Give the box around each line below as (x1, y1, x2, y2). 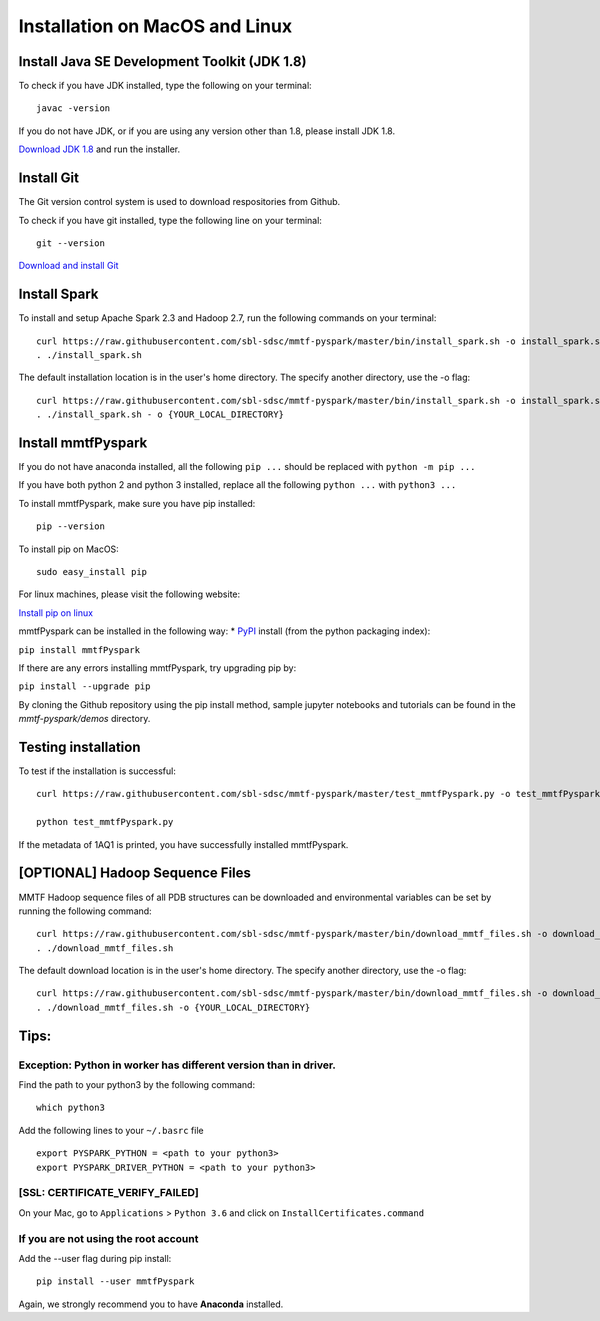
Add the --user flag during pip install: (18, 1252, 172, 1264)
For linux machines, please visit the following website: (18, 588, 241, 600)
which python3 (36, 1102, 105, 1114)
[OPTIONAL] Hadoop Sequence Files (18, 865, 252, 882)
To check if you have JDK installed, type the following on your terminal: (18, 80, 312, 92)
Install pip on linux (18, 606, 94, 619)
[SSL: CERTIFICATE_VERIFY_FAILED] (18, 1186, 199, 1200)
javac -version (36, 103, 111, 114)
